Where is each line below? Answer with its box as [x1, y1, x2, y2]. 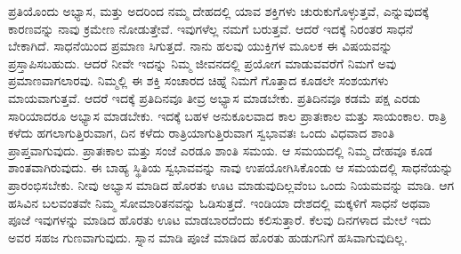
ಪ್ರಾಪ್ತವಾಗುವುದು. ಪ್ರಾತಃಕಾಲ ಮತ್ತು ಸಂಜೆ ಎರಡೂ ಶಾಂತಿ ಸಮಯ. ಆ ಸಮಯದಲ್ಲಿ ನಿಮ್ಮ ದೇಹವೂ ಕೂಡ [8, 140, 433, 159]
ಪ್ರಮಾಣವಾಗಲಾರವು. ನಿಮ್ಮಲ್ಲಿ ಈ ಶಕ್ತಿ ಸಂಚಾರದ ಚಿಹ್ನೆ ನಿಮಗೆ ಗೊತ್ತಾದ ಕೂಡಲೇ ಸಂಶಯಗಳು [8, 71, 389, 90]
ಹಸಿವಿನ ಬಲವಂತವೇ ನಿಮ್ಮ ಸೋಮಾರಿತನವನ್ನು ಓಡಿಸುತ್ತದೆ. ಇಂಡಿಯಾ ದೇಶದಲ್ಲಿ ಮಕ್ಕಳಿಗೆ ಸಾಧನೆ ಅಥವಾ [8, 193, 431, 211]
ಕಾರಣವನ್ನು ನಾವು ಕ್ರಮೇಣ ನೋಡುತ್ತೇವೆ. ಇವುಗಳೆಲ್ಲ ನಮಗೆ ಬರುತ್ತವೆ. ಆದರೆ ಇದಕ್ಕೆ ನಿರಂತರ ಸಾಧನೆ [8, 19, 414, 37]
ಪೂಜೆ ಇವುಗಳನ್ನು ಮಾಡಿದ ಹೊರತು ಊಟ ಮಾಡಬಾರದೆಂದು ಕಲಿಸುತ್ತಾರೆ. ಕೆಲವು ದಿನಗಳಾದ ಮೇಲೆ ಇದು [8, 210, 432, 229]
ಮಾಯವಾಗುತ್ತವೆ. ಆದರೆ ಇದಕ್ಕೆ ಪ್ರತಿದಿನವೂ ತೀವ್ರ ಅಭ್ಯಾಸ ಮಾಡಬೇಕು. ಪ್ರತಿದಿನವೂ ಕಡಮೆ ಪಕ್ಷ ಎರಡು [8, 88, 421, 107]
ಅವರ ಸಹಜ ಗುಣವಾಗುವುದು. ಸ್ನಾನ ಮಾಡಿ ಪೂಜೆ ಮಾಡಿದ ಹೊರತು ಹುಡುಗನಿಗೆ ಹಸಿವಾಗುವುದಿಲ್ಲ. [8, 227, 408, 246]
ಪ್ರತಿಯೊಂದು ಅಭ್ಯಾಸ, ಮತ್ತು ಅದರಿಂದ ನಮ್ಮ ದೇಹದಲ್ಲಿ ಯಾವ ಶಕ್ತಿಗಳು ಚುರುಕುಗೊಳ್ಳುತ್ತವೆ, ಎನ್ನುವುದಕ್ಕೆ [8, 2, 429, 20]
